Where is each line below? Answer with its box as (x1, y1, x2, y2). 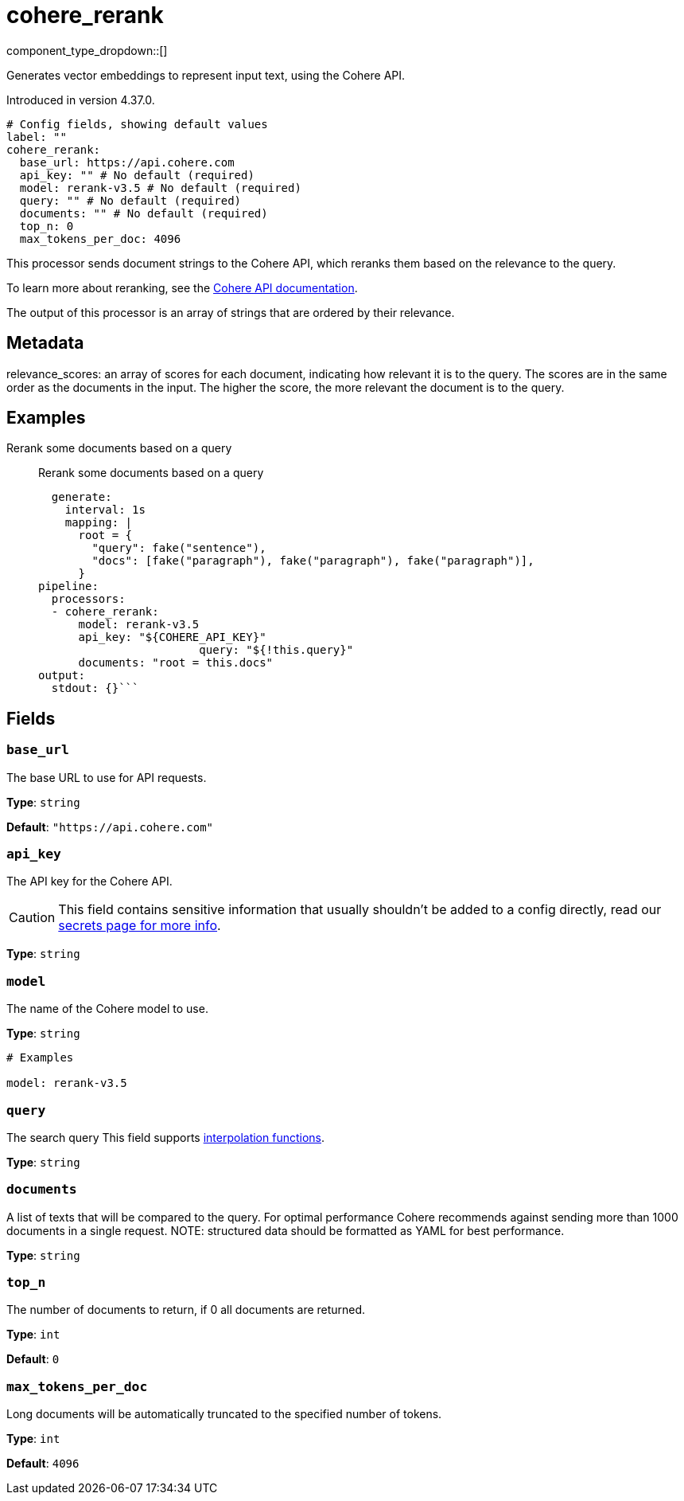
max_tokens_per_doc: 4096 (19, 232, 181, 245)
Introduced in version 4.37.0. (6, 92, 155, 107)
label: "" (6, 130, 67, 143)
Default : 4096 (6, 1456, 80, 1471)
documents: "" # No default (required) (19, 206, 268, 220)
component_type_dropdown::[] (6, 43, 168, 57)
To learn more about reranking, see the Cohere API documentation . (6, 280, 358, 295)
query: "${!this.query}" (199, 643, 354, 657)
